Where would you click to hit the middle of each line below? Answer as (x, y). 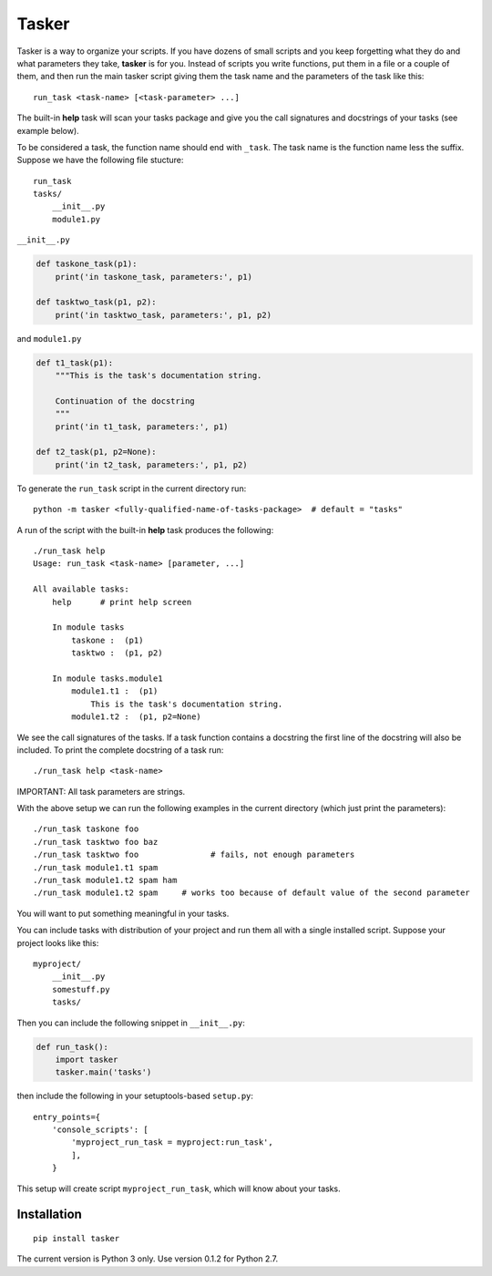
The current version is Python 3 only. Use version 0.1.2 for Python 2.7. (147, 1259)
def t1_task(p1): (75, 363)
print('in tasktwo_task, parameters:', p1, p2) (164, 315)
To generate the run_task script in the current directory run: (132, 489)
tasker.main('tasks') (103, 1072)
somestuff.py (81, 989)
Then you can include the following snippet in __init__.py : (131, 1023)
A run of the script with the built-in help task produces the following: (145, 530)
